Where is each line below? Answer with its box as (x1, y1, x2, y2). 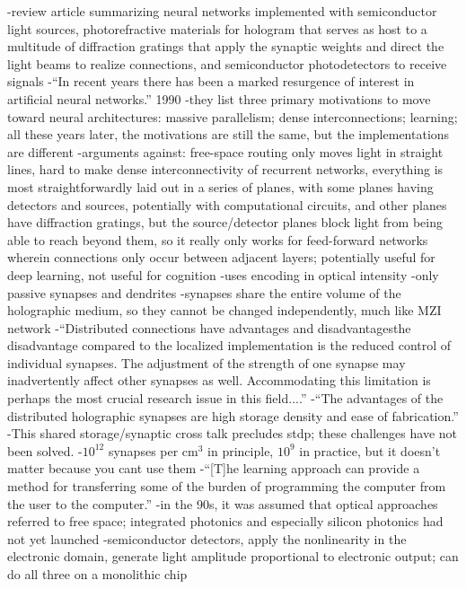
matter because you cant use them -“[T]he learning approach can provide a (7, 459, 420, 478)
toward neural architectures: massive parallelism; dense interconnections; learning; (7, 107, 458, 126)
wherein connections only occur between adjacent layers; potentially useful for (7, 248, 435, 267)
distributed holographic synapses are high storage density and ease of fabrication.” (7, 406, 459, 425)
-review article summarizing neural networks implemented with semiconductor (7, 2, 437, 20)
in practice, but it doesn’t (299, 441, 441, 460)
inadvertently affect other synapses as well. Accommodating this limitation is (7, 371, 431, 390)
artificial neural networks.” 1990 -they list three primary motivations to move (7, 89, 431, 108)
